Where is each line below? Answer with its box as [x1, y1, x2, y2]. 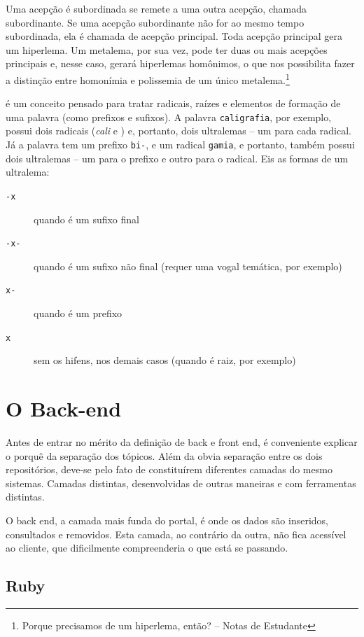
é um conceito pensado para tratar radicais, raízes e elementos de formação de [6, 96, 341, 111]
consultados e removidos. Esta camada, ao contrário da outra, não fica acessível [6, 526, 346, 541]
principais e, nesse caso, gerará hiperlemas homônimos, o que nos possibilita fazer [6, 56, 355, 71]
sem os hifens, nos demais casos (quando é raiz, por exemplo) [34, 353, 296, 367]
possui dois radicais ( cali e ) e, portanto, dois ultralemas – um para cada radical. [6, 123, 351, 138]
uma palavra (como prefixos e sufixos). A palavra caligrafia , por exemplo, [6, 109, 332, 124]
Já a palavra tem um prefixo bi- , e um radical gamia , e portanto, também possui [6, 137, 355, 152]
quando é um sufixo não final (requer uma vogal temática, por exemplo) [34, 258, 342, 273]
